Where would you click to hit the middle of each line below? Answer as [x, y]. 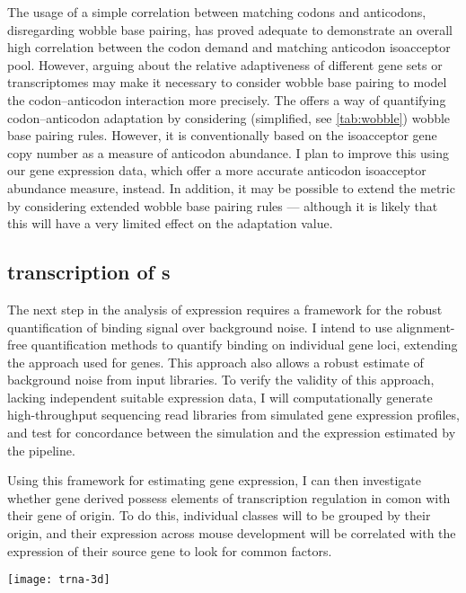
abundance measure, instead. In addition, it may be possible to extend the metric [231, 187]
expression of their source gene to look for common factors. [170, 550]
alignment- [426, 327]
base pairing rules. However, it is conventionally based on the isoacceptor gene [222, 135]
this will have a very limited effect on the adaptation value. [170, 223]
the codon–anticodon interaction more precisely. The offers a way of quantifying [227, 99]
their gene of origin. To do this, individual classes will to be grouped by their [219, 515]
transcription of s [89, 272]
